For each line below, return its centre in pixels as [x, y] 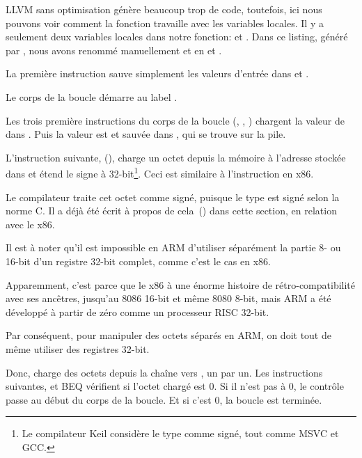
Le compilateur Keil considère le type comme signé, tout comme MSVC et [180, 433]
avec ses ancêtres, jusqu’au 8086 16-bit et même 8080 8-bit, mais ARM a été [168, 298]
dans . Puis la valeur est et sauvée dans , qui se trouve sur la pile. [146, 134]
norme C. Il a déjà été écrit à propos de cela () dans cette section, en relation [171, 211]
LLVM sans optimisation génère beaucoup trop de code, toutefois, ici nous [164, 9]
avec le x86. [30, 224]
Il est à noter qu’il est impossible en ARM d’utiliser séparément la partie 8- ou [173, 247]
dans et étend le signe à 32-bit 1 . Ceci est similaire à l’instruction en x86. [160, 172]
